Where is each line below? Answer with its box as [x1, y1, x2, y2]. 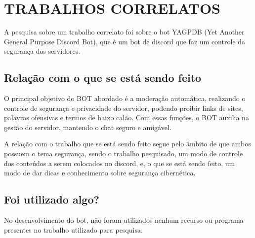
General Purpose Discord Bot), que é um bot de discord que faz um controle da [4, 36, 245, 46]
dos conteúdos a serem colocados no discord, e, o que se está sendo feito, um [4, 158, 235, 168]
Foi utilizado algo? [4, 192, 99, 207]
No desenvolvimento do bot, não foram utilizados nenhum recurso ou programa [4, 215, 244, 225]
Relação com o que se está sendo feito [4, 70, 202, 85]
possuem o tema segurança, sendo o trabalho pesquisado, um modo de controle [4, 148, 243, 159]
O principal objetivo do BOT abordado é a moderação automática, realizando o [4, 93, 246, 103]
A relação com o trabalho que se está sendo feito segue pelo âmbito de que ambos [4, 138, 251, 149]
